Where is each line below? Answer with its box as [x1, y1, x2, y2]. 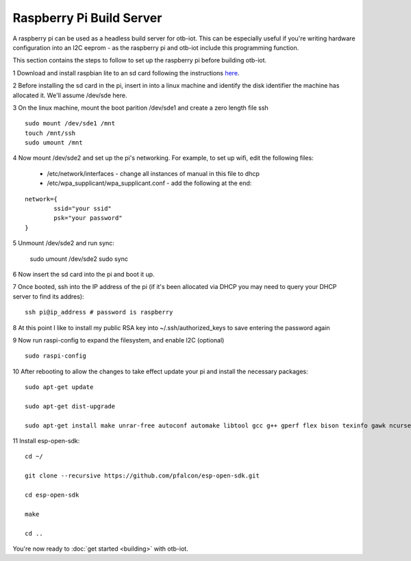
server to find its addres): [12, 292, 85, 301]
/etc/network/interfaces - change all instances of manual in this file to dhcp [47, 169, 260, 177]
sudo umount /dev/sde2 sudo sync [29, 254, 128, 263]
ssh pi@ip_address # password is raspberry [25, 308, 173, 316]
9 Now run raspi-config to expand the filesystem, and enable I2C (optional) [12, 336, 225, 344]
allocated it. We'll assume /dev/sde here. [12, 91, 127, 99]
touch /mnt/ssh [25, 129, 76, 137]
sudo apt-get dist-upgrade [25, 402, 116, 410]
